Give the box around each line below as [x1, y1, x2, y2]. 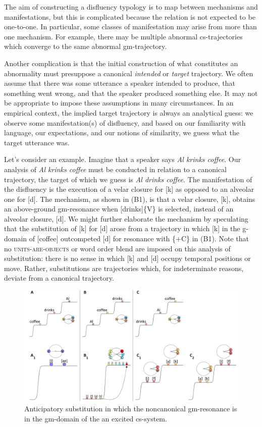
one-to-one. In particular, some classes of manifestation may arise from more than [4, 21, 257, 32]
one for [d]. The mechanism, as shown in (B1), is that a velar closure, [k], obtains [4, 193, 255, 204]
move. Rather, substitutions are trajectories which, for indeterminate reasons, [4, 262, 244, 273]
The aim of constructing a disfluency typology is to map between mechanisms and [4, 2, 258, 12]
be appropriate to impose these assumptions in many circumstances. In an [4, 97, 234, 108]
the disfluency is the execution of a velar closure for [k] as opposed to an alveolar [4, 184, 254, 194]
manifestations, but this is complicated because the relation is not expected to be [4, 11, 255, 22]
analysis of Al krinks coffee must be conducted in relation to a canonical [4, 164, 227, 174]
